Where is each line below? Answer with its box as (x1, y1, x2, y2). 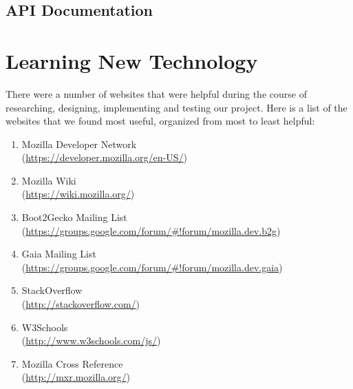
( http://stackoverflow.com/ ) (21, 297, 140, 311)
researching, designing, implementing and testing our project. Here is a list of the (6, 100, 347, 114)
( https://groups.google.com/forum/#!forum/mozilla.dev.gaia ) (21, 260, 283, 274)
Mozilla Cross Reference (21, 356, 123, 370)
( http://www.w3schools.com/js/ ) (21, 333, 161, 348)
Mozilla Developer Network (21, 136, 137, 151)
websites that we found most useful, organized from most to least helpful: (6, 114, 315, 128)
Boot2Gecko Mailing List (21, 210, 127, 224)
